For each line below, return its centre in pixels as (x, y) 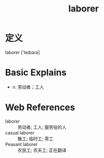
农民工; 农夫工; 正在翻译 (42, 150)
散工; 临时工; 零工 (36, 139)
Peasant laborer (21, 144)
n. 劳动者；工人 (28, 87)
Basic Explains (36, 73)
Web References (40, 107)
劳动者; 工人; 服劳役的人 (42, 127)
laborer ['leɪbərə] (23, 52)
